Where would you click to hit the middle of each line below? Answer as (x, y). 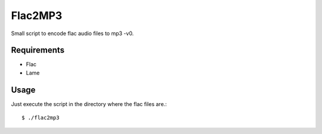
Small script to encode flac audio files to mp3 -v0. (72, 33)
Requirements (38, 50)
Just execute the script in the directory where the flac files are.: (89, 104)
